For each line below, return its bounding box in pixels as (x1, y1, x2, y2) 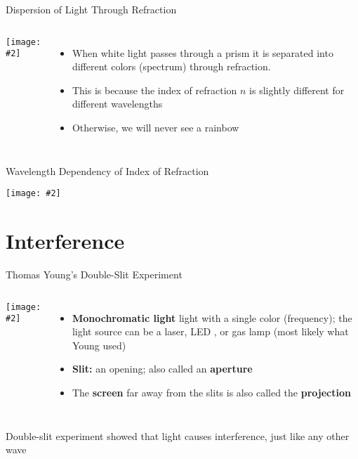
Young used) (72, 337, 126, 352)
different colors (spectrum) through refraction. (72, 59, 271, 74)
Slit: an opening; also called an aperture (72, 361, 253, 376)
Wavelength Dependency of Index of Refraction (6, 163, 209, 178)
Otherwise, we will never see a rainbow (72, 119, 239, 134)
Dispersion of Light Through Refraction (6, 2, 177, 16)
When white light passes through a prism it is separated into (72, 45, 333, 60)
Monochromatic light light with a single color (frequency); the (72, 310, 352, 325)
